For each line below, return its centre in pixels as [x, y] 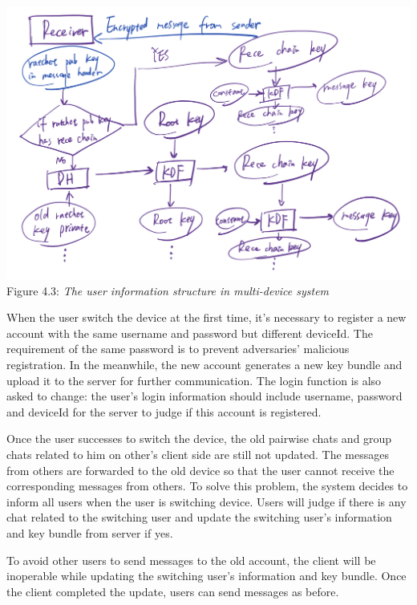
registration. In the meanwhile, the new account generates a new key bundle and [204, 365]
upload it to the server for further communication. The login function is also [194, 380]
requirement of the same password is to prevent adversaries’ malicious [178, 349]
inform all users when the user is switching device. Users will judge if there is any [206, 501]
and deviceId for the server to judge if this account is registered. [164, 411]
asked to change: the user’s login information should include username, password [204, 396]
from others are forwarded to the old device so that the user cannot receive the [200, 470]
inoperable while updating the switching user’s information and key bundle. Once [206, 576]
